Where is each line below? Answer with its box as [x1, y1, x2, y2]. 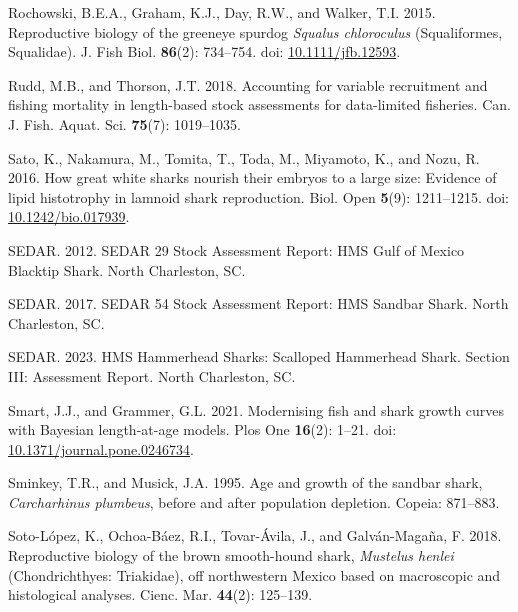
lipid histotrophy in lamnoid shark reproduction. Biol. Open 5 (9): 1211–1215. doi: [8, 186, 510, 207]
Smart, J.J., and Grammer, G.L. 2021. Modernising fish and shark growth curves [8, 399, 505, 420]
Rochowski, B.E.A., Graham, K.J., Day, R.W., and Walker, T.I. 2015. [8, 2, 436, 22]
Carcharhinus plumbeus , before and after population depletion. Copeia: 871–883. [8, 491, 500, 512]
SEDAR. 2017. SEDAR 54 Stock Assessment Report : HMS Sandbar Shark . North [8, 293, 509, 314]
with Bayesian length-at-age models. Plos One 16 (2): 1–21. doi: [8, 419, 397, 440]
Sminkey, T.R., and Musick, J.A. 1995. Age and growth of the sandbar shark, [8, 472, 483, 493]
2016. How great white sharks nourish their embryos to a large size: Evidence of [8, 167, 497, 188]
